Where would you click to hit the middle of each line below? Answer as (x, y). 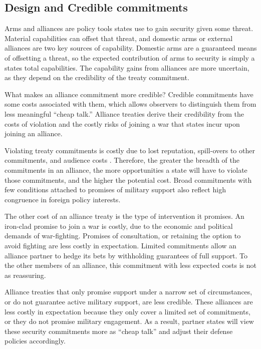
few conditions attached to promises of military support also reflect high (115, 190)
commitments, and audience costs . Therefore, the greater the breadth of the (122, 160)
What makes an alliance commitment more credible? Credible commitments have (129, 94)
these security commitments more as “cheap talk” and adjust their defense (119, 331)
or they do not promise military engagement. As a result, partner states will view (129, 321)
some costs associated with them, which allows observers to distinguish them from (130, 104)
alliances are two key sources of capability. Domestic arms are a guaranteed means (131, 48)
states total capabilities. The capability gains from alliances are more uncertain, (127, 67)
